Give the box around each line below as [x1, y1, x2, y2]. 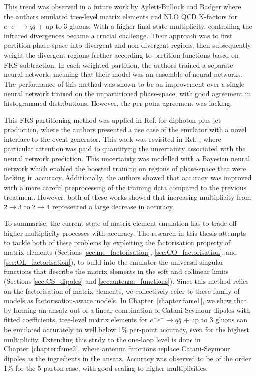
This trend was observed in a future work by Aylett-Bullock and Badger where [4, 1, 241, 11]
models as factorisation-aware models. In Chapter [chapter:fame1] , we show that [4, 295, 247, 306]
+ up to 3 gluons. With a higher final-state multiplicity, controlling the [37, 21, 252, 31]
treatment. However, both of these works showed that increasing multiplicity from [4, 192, 251, 202]
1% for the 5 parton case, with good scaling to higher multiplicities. [4, 363, 208, 373]
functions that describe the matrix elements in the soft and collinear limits [4, 266, 229, 276]
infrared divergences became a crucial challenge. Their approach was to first [4, 30, 233, 40]
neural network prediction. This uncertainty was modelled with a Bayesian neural [4, 153, 250, 163]
